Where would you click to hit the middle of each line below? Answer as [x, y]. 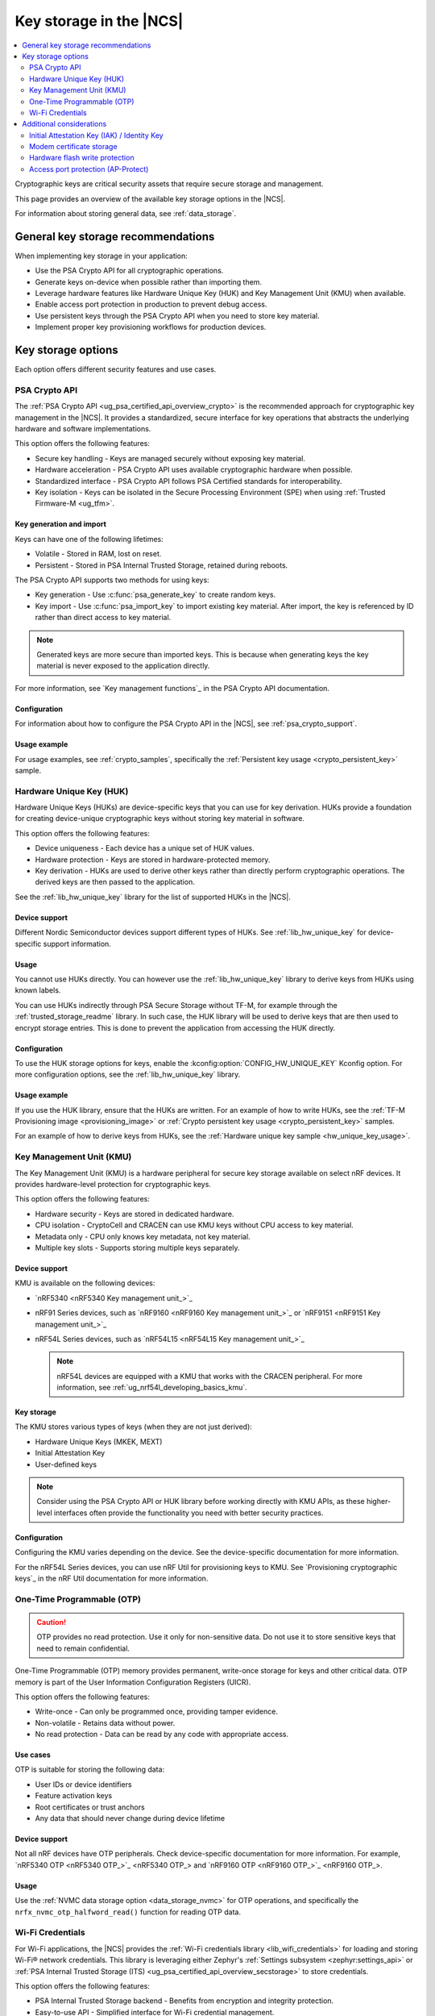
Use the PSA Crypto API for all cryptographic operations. [129, 271]
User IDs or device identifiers [83, 1784]
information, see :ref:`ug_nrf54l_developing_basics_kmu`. [152, 1388]
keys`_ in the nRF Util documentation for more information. [112, 1578]
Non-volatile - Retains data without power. [105, 1722]
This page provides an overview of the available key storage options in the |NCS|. [150, 198]
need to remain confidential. [83, 1648]
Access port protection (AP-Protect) [89, 169]
